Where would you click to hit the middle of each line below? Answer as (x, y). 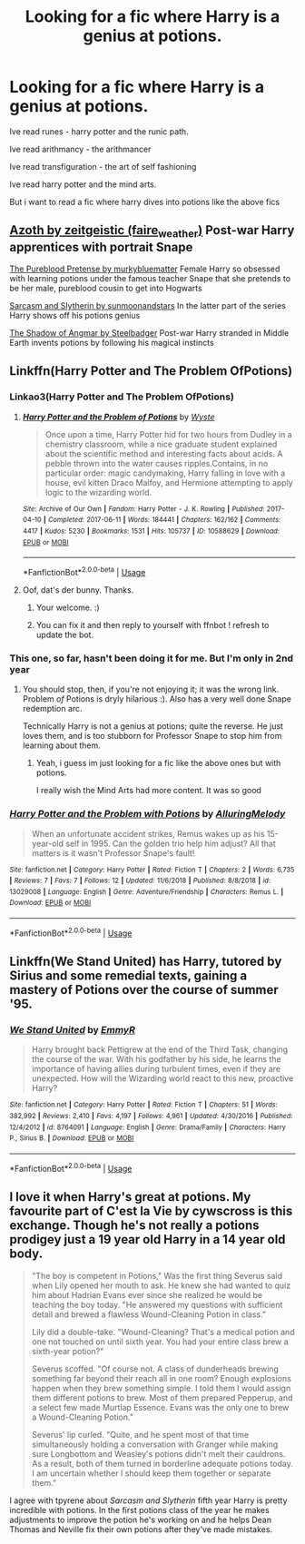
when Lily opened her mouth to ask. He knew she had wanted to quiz (161, 1285)
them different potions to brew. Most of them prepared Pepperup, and (162, 1397)
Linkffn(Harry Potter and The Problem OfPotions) (151, 371)
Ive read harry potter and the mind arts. (83, 184)
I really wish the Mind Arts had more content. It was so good (148, 791)
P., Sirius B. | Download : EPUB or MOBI (72, 1138)
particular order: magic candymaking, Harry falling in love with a (165, 473)
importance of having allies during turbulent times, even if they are (156, 1069)
